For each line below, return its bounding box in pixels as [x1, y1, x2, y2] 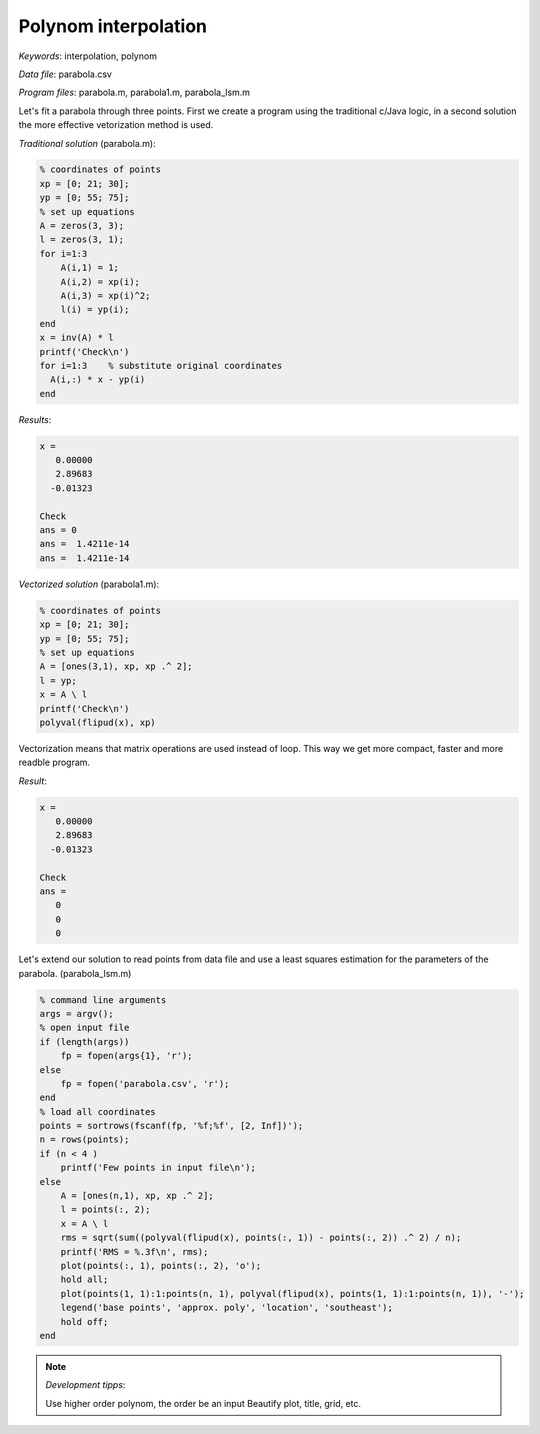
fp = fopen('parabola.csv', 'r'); [60, 1078, 230, 1089]
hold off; [60, 1316, 109, 1327]
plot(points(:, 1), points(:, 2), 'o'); [60, 1260, 262, 1271]
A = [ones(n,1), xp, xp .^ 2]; [60, 1190, 214, 1202]
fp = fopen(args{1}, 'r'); [60, 1050, 194, 1062]
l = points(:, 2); [60, 1204, 151, 1215]
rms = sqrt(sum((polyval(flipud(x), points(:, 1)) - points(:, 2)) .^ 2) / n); [60, 1232, 462, 1244]
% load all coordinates [39, 1106, 157, 1117]
